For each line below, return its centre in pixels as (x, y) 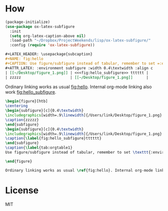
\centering (16, 106)
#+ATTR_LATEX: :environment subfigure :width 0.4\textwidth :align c (79, 68)
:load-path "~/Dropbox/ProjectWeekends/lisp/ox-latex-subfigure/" (80, 40)
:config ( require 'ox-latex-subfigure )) (52, 45)
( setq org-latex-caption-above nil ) (48, 36)
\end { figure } (19, 161)
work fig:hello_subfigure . (31, 92)
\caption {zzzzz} (22, 120)
